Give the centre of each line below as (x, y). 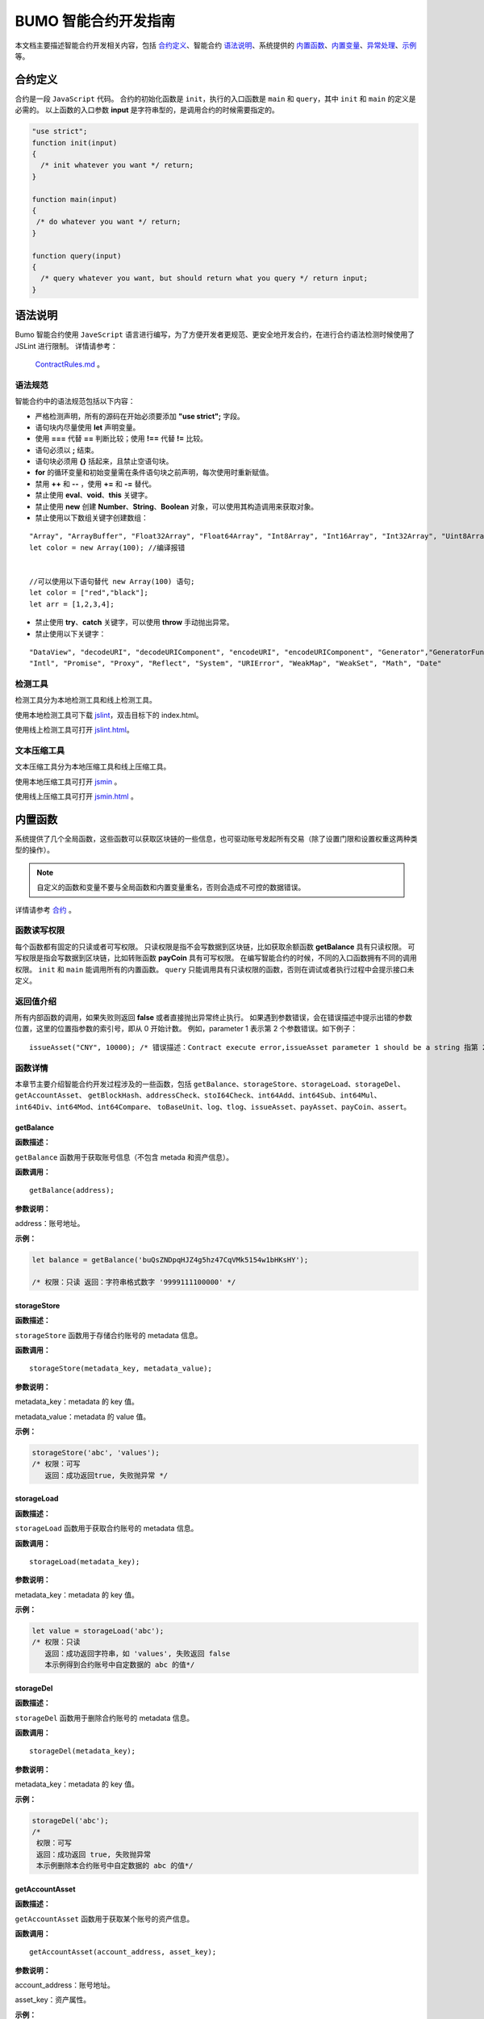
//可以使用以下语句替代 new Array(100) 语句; (112, 581)
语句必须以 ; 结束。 (67, 450)
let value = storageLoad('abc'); (98, 1631)
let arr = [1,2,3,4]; (72, 604)
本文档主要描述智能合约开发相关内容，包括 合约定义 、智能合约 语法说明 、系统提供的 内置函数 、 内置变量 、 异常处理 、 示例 (216, 45)
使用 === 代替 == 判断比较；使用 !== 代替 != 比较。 (121, 439)
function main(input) (75, 199)
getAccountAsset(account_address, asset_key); (123, 1952)
